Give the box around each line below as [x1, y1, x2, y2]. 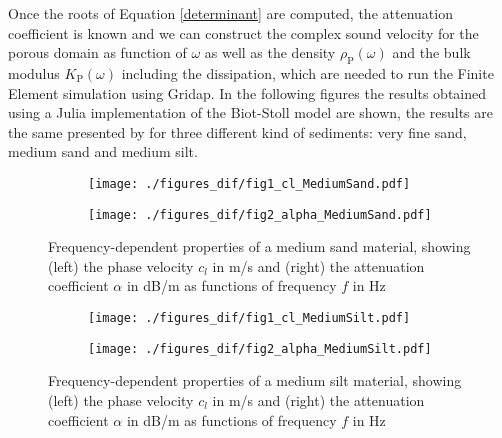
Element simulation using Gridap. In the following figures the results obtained [8, 82, 487, 103]
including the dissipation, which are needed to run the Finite [121, 62, 494, 83]
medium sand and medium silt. [8, 141, 198, 162]
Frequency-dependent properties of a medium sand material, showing [48, 236, 471, 257]
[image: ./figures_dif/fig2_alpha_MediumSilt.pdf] [88, 341, 432, 356]
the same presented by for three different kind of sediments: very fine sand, [8, 121, 467, 142]
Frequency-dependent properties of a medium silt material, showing [48, 370, 462, 391]
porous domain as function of [8, 42, 187, 63]
